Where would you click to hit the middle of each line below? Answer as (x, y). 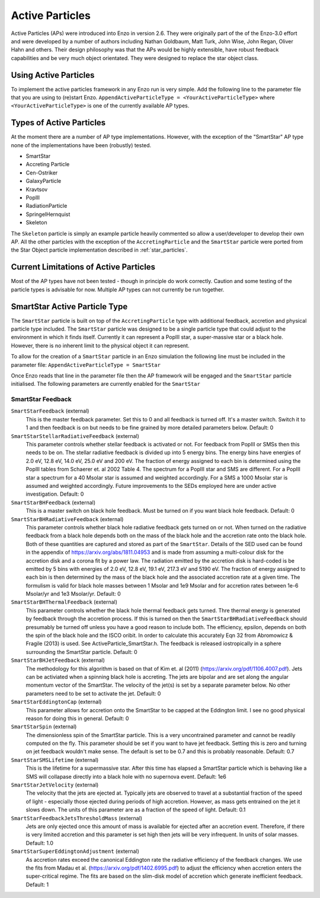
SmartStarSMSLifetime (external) (55, 760)
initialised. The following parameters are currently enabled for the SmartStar (106, 384)
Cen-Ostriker (42, 173)
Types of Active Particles (58, 123)
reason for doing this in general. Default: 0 (77, 718)
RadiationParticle (47, 206)
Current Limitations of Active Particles (83, 267)
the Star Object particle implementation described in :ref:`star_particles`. (99, 250)
